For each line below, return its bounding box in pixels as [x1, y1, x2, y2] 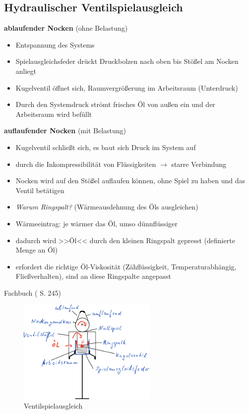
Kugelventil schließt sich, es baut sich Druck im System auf [15, 142, 196, 152]
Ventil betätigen [15, 185, 64, 195]
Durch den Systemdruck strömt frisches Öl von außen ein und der [15, 99, 215, 109]
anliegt [15, 65, 37, 76]
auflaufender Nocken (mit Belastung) [4, 125, 126, 136]
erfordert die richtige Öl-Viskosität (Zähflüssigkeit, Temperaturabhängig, [15, 261, 237, 271]
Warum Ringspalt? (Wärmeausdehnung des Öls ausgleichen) [15, 202, 198, 212]
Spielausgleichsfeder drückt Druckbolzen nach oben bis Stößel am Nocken [15, 56, 239, 66]
